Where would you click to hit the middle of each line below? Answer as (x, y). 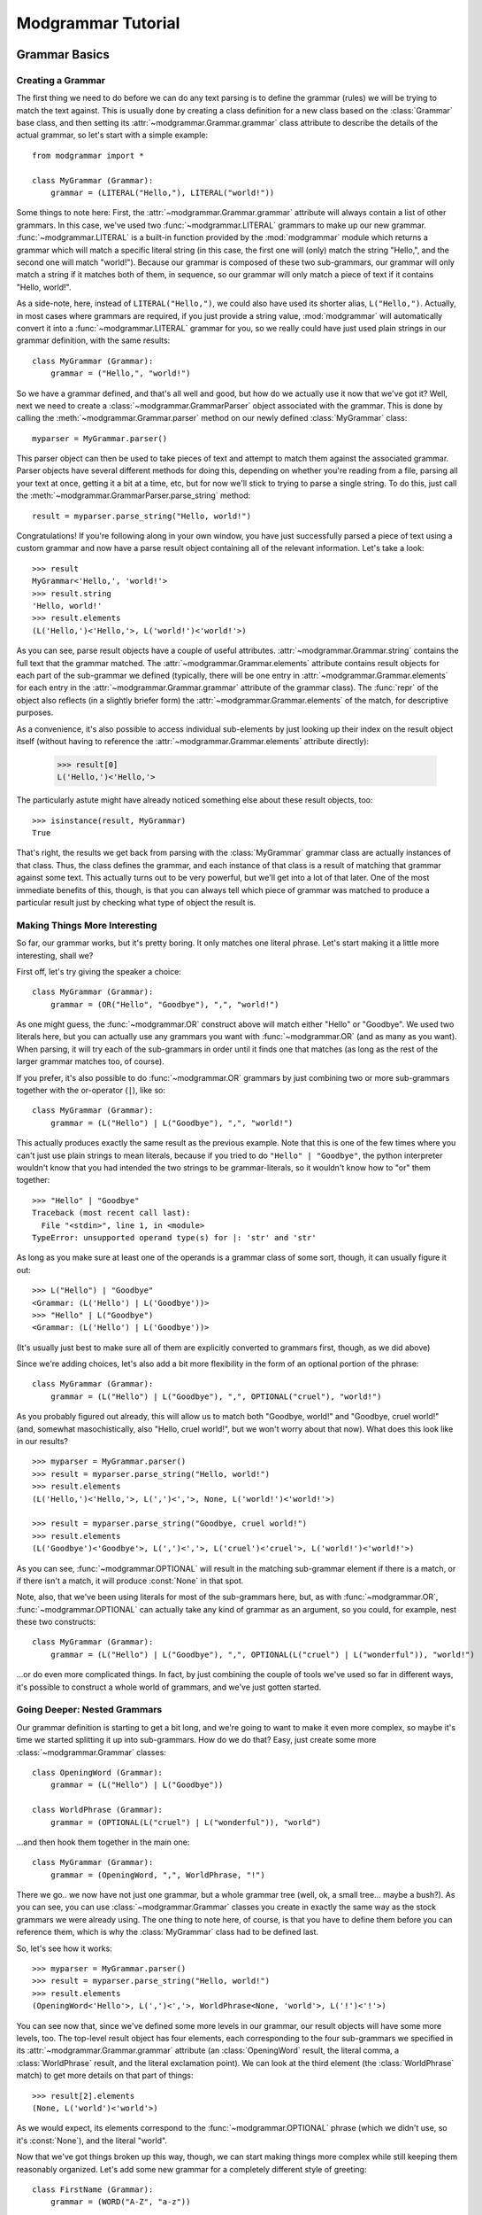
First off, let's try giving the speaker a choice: (99, 971)
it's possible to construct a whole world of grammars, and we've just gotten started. (169, 1687)
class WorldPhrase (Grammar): (98, 1810)
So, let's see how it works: (64, 1948)
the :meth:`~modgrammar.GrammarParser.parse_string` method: (134, 495)
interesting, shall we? (55, 955)
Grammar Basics (63, 54)
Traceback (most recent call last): (111, 1213)
